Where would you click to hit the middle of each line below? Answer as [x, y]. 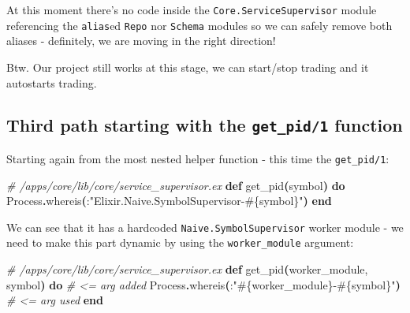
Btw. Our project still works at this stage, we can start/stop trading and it [188, 67]
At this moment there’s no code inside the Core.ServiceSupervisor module [192, 9]
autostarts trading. [52, 82]
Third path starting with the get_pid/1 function [205, 125]
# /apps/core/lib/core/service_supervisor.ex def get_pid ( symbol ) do [176, 185]
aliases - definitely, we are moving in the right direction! [141, 41]
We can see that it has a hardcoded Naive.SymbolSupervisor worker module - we [205, 227]
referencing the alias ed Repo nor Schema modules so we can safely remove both [199, 25]
